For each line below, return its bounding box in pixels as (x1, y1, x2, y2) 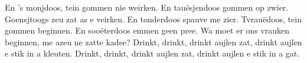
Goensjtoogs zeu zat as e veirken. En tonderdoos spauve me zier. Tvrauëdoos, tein (5, 12, 302, 25)
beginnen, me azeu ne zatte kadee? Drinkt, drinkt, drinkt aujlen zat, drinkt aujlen (5, 35, 302, 48)
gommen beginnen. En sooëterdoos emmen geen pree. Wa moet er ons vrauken (5, 24, 289, 37)
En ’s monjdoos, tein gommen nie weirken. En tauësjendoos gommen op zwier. (5, 1, 289, 13)
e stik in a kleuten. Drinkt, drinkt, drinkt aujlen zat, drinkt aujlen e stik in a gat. (5, 47, 300, 59)
